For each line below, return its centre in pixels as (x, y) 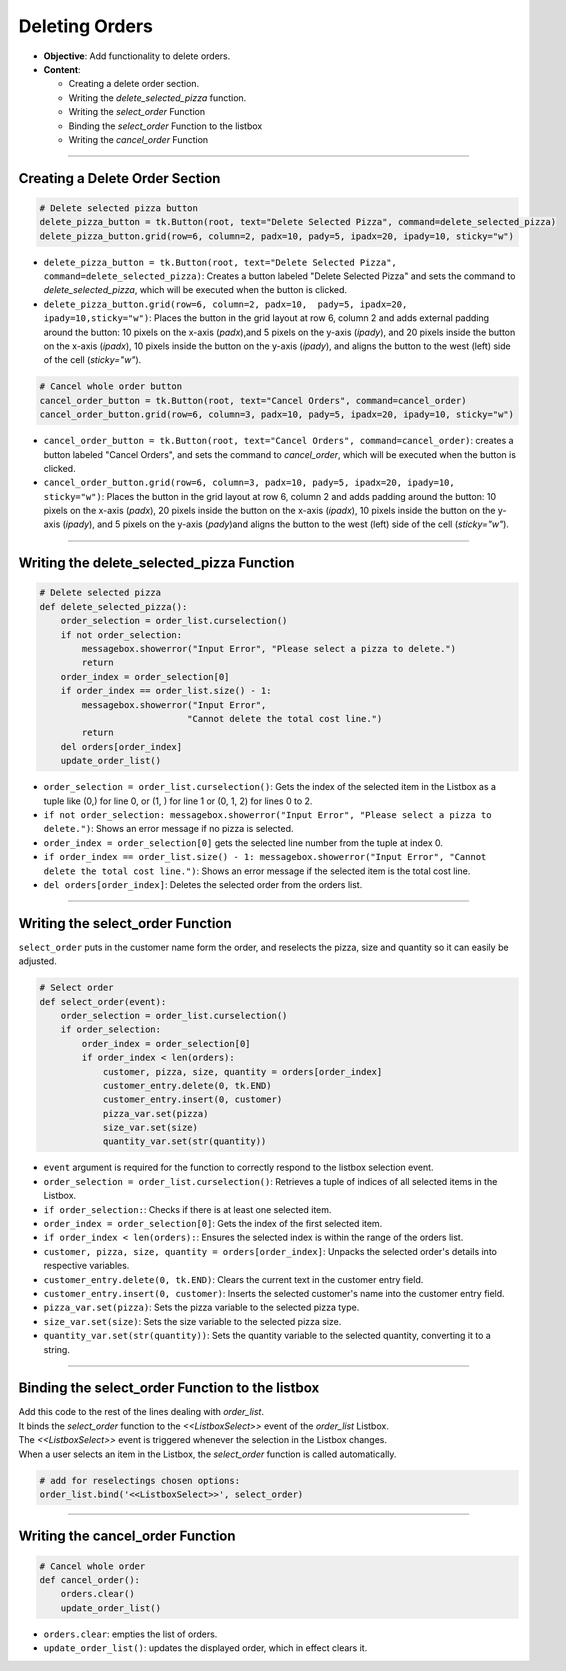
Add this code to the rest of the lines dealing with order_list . (141, 1412)
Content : (62, 69)
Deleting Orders (86, 26)
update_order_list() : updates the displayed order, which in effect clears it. (205, 1648)
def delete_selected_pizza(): (113, 606)
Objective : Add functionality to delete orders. (137, 56)
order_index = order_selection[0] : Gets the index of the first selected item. (213, 1224)
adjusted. (37, 961)
